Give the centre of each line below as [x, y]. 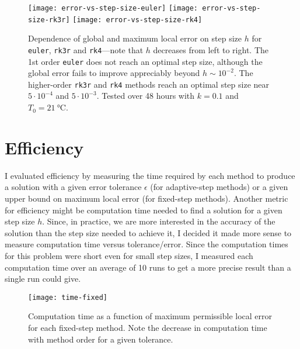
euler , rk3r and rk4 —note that [86, 49]
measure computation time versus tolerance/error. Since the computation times [146, 244]
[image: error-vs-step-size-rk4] [137, 20]
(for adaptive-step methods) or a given [219, 187]
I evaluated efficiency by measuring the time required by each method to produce [150, 175]
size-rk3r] [49, 20]
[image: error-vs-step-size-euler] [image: [113, 8]
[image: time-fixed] [68, 297]
